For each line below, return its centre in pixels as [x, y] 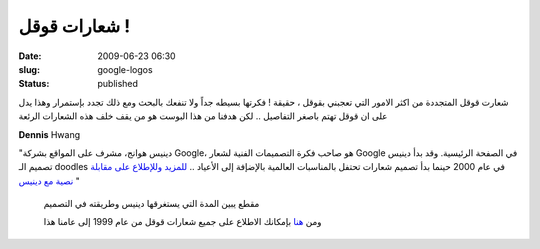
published [118, 84]
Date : [30, 56]
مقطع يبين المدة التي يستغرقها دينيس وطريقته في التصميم [151, 204]
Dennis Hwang [49, 134]
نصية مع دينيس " [49, 181]
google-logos [125, 69]
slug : [29, 69]
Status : [34, 84]
